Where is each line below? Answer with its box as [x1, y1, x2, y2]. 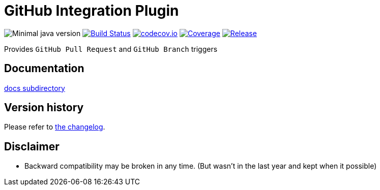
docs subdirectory [4, 83, 65, 92]
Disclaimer [4, 140, 60, 153]
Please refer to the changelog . [4, 122, 105, 132]
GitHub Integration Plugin [4, 2, 179, 19]
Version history [4, 101, 84, 114]
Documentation [4, 62, 84, 75]
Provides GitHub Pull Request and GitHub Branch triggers [4, 44, 218, 53]
